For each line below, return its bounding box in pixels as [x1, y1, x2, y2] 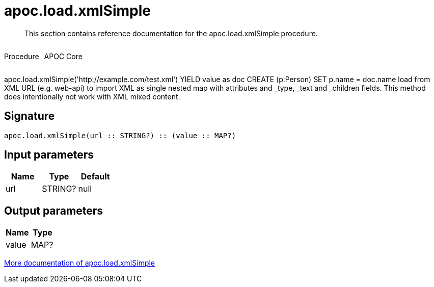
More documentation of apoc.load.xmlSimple [4, 258, 155, 268]
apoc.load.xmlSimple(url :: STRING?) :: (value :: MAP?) [4, 131, 236, 140]
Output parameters [4, 204, 103, 217]
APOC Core [44, 51, 83, 61]
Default [80, 171, 110, 182]
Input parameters [4, 148, 94, 162]
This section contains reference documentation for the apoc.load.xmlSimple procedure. [24, 29, 318, 38]
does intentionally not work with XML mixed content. [4, 92, 180, 101]
